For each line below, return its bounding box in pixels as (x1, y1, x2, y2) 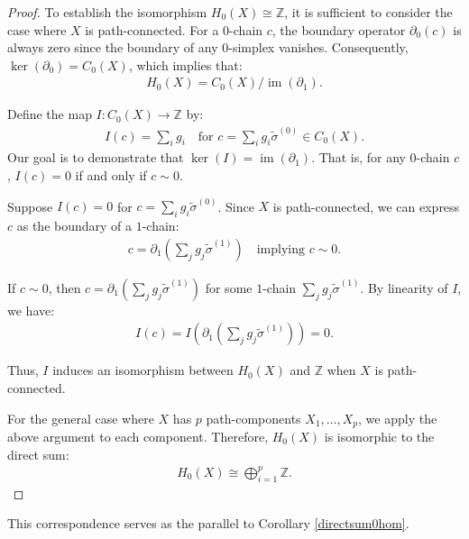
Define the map (7, 105, 92, 123)
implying (256, 242, 306, 256)
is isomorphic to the (324, 427, 435, 446)
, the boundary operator (271, 20, 406, 39)
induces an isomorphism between (52, 361, 234, 379)
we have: (7, 300, 55, 319)
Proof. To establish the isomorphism (7, 3, 207, 21)
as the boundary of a (16, 216, 133, 235)
